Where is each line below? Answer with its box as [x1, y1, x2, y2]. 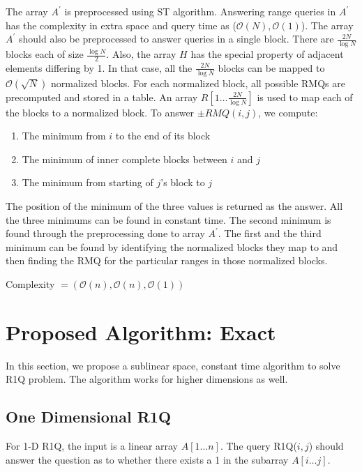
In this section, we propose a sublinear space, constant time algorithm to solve [6, 358, 340, 372]
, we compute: [258, 105, 318, 119]
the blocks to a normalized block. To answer [6, 105, 195, 119]
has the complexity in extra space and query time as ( [6, 17, 236, 32]
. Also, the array [106, 47, 176, 61]
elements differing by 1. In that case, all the [6, 60, 193, 75]
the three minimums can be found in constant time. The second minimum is [6, 212, 331, 227]
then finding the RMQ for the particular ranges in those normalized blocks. [6, 253, 328, 268]
